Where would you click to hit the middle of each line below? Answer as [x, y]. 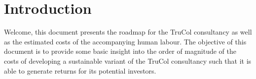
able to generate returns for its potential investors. [80, 70]
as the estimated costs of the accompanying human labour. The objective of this [125, 41]
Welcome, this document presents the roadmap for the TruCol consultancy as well [128, 32]
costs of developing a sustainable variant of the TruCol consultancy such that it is [128, 60]
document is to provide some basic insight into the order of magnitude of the [120, 51]
